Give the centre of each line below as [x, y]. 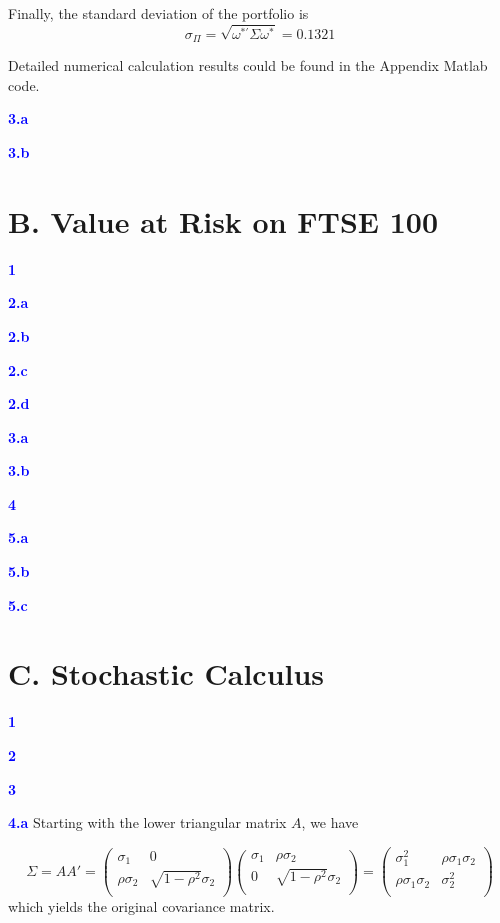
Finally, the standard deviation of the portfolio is [158, 13]
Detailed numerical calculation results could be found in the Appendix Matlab [248, 65]
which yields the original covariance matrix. [141, 906]
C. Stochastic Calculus [166, 673]
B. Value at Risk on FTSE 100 [223, 220]
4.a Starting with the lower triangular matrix [147, 822]
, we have [330, 822]
